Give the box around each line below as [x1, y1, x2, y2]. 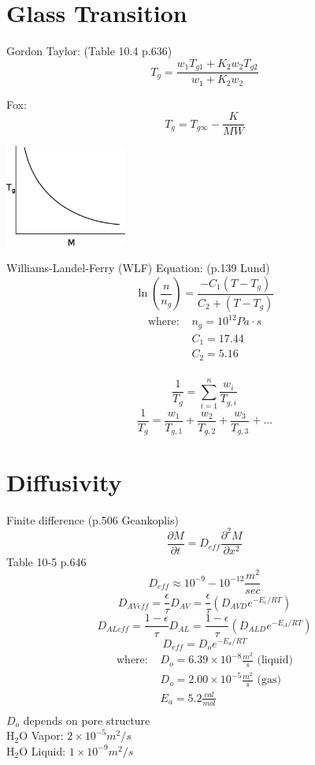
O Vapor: [19, 727, 64, 744]
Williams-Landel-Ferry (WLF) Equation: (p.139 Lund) [6, 259, 270, 276]
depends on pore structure [23, 711, 150, 728]
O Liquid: [19, 742, 66, 759]
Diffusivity [6, 465, 122, 498]
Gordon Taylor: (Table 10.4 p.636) [6, 43, 172, 59]
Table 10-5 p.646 [6, 553, 87, 569]
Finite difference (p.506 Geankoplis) [6, 511, 179, 528]
